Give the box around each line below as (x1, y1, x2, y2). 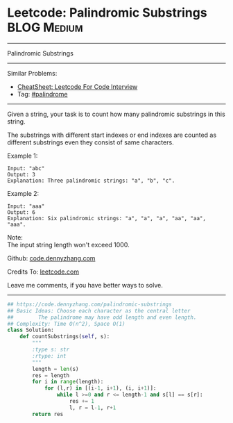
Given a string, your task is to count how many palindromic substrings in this (7, 110, 225, 118)
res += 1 (69, 398, 95, 405)
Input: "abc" (7, 165, 45, 172)
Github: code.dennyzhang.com (7, 254, 96, 262)
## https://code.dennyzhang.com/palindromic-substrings (7, 301, 172, 308)
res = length (32, 372, 70, 379)
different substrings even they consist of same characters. (7, 138, 175, 147)
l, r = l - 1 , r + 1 (69, 404, 116, 411)
